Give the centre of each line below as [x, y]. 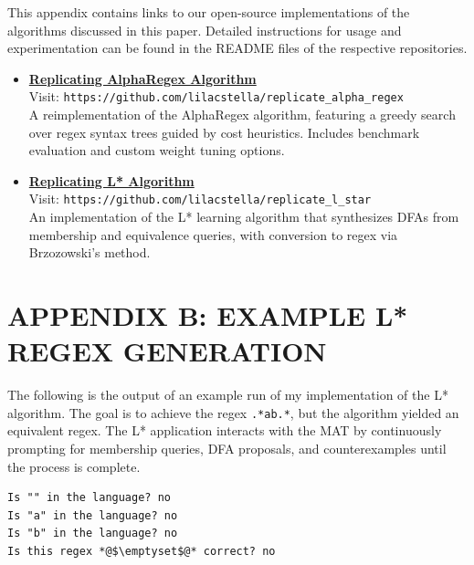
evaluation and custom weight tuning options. [157, 150]
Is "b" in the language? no [93, 534]
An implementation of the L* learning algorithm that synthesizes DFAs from [244, 217]
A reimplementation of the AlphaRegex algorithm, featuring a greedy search [242, 115]
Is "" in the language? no [89, 498]
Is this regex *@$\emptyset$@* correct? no [142, 551]
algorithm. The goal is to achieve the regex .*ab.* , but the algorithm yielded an [233, 412]
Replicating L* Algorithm [111, 180]
